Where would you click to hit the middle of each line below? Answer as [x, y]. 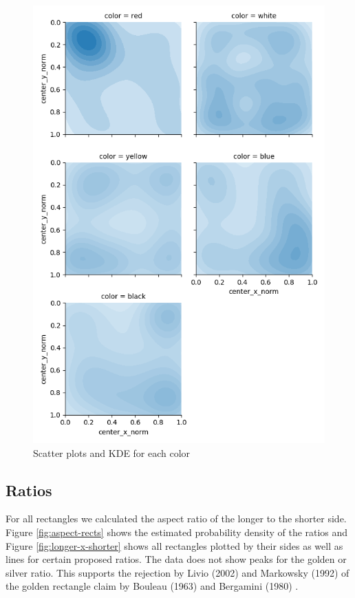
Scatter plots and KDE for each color [112, 452]
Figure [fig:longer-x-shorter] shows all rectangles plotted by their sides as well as [174, 545]
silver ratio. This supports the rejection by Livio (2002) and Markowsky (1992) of [177, 572]
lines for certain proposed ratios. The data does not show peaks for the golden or [176, 559]
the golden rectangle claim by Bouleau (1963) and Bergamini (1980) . [152, 586]
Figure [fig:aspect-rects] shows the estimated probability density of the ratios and [177, 532]
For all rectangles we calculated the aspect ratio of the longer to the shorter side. [176, 519]
